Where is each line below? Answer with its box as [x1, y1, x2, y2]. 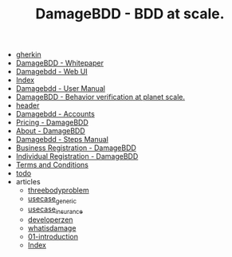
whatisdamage [27, 223, 77, 232]
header [15, 101, 40, 110]
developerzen [27, 215, 73, 224]
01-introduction [27, 231, 78, 241]
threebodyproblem [27, 185, 89, 196]
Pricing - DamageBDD [15, 117, 89, 128]
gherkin [15, 49, 41, 60]
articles [15, 177, 41, 187]
